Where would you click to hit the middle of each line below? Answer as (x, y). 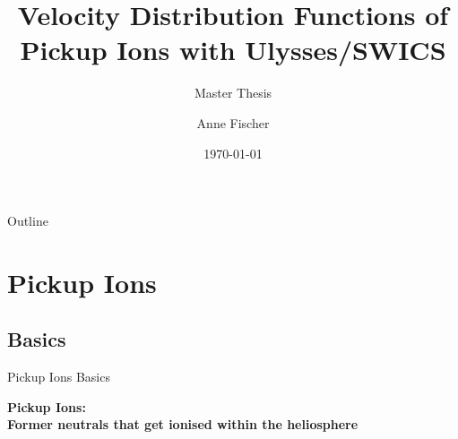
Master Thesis (233, 93)
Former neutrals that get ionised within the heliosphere (183, 424)
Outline (28, 221)
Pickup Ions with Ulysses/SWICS (233, 50)
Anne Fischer (233, 122)
